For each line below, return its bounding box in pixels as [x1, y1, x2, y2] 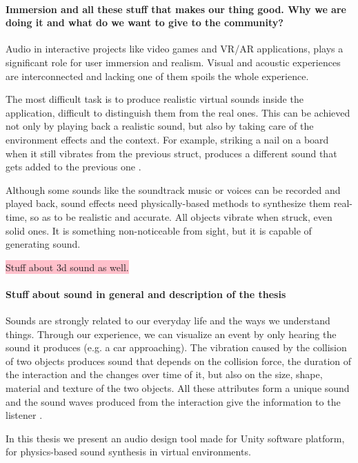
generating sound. [6, 237, 81, 251]
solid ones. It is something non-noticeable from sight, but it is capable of [6, 223, 312, 237]
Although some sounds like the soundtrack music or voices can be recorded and [6, 182, 341, 197]
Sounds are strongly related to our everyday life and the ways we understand [6, 313, 330, 328]
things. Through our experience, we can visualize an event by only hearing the [6, 326, 337, 341]
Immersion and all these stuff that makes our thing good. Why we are [6, 1, 346, 16]
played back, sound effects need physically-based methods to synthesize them [6, 196, 331, 210]
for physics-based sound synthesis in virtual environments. [6, 444, 251, 459]
